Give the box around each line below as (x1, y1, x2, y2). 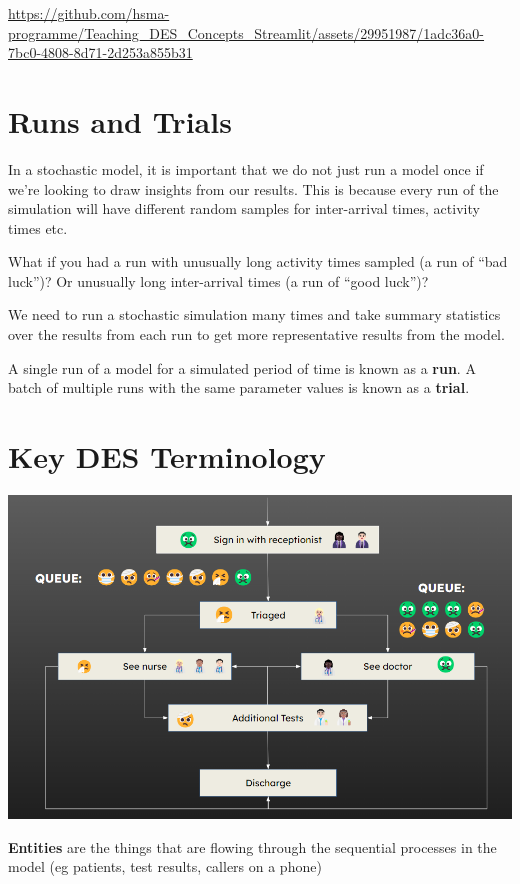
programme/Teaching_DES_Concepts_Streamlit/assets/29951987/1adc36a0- (8, 22, 485, 43)
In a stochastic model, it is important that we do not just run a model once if (8, 158, 484, 179)
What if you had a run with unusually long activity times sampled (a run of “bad (8, 251, 508, 272)
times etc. (8, 217, 68, 238)
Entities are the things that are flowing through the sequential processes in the (8, 836, 497, 857)
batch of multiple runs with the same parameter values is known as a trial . (8, 377, 470, 398)
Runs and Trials (8, 100, 232, 141)
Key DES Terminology (8, 436, 326, 477)
